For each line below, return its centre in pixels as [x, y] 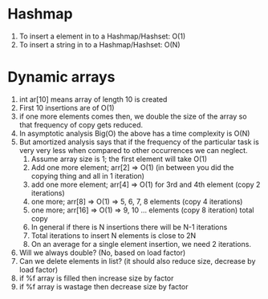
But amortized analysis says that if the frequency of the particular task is [139, 142]
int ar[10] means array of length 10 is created [93, 99]
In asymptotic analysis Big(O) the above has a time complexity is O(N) [134, 133]
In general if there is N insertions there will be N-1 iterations [129, 227]
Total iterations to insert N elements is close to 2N [114, 235]
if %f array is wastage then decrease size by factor [104, 286]
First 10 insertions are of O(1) [67, 107]
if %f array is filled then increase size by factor [96, 278]
